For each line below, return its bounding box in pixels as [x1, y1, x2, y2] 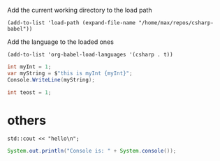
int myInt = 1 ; [7, 63, 52, 70]
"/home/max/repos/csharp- [138, 20, 214, 26]
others [7, 112, 47, 128]
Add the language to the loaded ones [7, 38, 114, 46]
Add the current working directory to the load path [7, 6, 152, 14]
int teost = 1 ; [7, 89, 52, 96]
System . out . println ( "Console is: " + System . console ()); [7, 148, 177, 155]
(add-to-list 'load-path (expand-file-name [7, 20, 136, 26]
